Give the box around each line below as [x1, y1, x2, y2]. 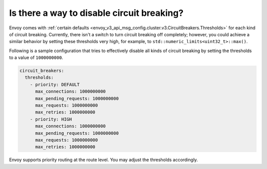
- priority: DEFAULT [30, 82, 80, 87]
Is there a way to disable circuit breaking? [9, 7, 184, 18]
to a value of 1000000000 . [9, 55, 63, 60]
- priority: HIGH [30, 116, 72, 122]
